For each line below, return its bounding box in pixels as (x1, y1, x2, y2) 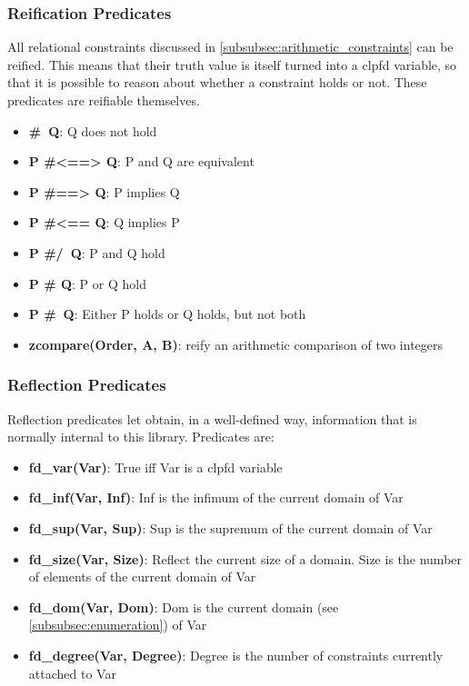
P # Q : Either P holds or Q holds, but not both (28, 304, 306, 323)
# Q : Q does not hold (28, 121, 157, 140)
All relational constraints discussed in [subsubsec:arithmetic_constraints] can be (7, 37, 454, 56)
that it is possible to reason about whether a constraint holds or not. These (7, 73, 427, 92)
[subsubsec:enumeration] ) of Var (28, 615, 207, 634)
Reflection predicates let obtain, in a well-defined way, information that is (7, 409, 417, 428)
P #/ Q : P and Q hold (28, 243, 165, 262)
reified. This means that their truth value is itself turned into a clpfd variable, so (7, 55, 457, 74)
